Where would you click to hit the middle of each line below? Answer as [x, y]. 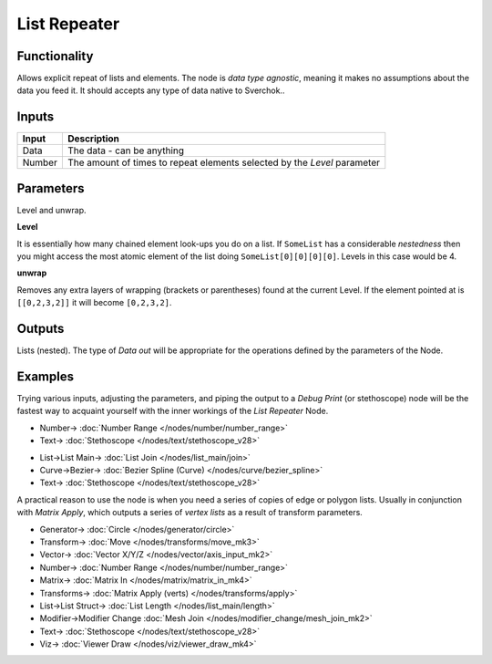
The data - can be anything [126, 150]
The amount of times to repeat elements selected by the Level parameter [224, 162]
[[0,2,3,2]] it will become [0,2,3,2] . [94, 303]
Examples [46, 376]
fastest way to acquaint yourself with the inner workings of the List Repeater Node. [173, 411]
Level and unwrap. [51, 210]
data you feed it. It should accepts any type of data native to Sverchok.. [151, 90]
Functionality [55, 56]
